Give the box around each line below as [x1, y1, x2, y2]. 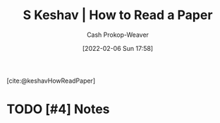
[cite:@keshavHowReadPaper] [6, 76, 96, 85]
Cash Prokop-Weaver [86, 30, 149, 39]
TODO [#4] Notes [6, 101, 110, 117]
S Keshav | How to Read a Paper [23, 7, 213, 23]
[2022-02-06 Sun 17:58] [82, 44, 153, 52]
